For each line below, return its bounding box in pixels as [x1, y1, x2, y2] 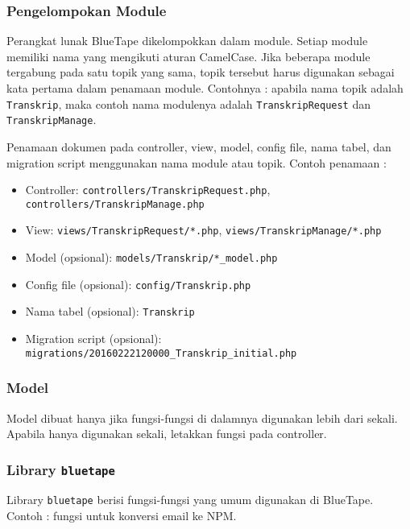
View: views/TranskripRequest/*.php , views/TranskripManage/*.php [25, 221, 382, 238]
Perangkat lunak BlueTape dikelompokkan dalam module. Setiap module [6, 32, 368, 49]
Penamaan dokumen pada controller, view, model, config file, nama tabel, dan [6, 138, 391, 155]
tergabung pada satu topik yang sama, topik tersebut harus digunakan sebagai [6, 64, 395, 81]
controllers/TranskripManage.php [25, 198, 205, 210]
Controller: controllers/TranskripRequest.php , [25, 181, 271, 198]
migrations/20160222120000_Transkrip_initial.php [25, 347, 297, 359]
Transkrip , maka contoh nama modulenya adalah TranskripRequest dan [6, 95, 371, 112]
